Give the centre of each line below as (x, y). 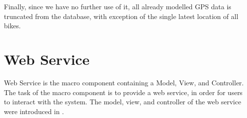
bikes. (12, 26)
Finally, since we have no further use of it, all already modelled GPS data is (118, 6)
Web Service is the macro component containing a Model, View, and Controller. (124, 82)
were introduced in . (34, 111)
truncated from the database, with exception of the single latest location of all (121, 16)
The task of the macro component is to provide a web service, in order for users (123, 92)
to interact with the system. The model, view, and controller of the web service (123, 102)
